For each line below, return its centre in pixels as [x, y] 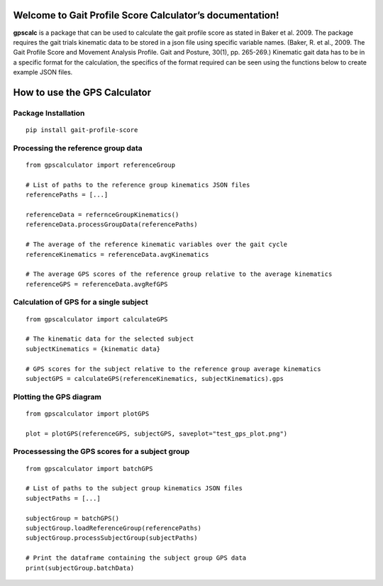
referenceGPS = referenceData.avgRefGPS [97, 284]
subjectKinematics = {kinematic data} [93, 349]
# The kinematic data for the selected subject [110, 339]
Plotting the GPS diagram [57, 397]
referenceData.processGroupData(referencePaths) [112, 225]
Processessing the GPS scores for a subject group [101, 452]
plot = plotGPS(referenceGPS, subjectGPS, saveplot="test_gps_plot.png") [157, 433]
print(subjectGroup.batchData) [80, 568]
